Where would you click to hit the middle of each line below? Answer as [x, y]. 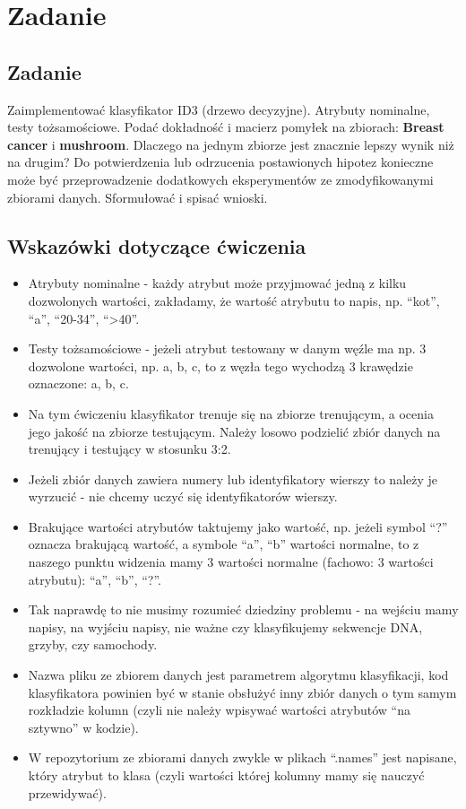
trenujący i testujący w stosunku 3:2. [129, 449]
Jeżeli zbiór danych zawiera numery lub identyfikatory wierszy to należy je [233, 478]
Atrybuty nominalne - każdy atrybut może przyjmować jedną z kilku [217, 283]
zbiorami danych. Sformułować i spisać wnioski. [138, 197]
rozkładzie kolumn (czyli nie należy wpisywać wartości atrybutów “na [219, 710]
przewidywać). [67, 792]
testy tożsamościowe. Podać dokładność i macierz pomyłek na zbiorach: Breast [226, 127]
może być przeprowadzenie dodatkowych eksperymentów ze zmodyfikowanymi [220, 179]
